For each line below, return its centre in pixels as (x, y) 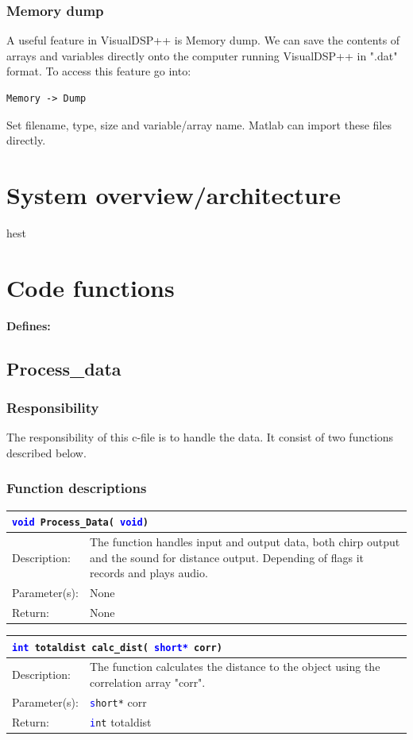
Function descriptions (77, 488)
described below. (46, 452)
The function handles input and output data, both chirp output (245, 542)
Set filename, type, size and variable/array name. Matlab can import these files (199, 124)
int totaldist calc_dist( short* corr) (117, 647)
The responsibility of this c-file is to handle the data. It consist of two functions (200, 437)
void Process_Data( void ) (80, 523)
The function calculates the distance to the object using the (235, 667)
